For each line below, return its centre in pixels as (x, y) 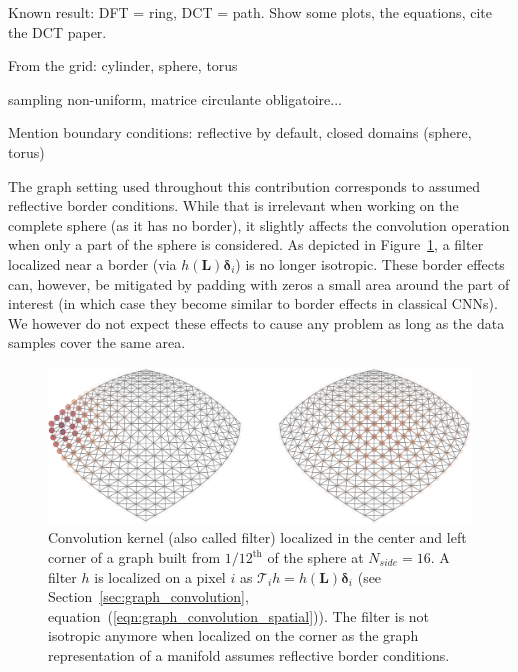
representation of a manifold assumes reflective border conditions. (249, 654)
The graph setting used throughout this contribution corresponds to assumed (244, 185)
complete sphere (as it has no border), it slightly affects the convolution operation (259, 224)
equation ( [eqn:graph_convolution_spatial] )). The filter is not (239, 615)
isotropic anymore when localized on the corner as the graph (233, 635)
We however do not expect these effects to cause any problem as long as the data (256, 322)
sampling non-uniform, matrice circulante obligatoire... (175, 98)
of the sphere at (315, 557)
